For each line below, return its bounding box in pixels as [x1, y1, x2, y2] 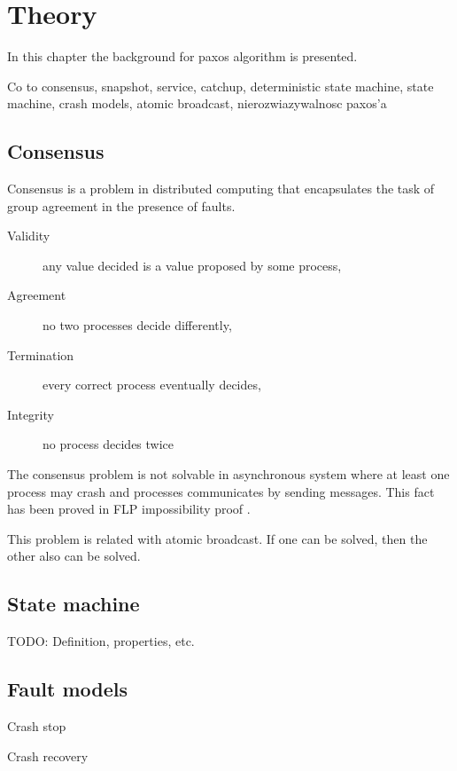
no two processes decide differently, [43, 316, 232, 334]
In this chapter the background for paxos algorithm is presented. [7, 47, 358, 66]
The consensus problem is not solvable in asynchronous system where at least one [7, 465, 450, 484]
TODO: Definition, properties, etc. [7, 632, 195, 650]
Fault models [7, 675, 128, 703]
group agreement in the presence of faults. [7, 196, 236, 215]
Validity [7, 226, 50, 245]
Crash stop [7, 717, 66, 736]
